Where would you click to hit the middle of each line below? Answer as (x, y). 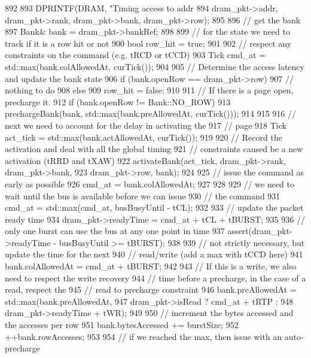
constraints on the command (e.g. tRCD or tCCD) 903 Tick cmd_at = (135, 55)
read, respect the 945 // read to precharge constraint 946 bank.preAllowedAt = (151, 289)
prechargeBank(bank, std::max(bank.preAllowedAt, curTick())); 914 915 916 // (150, 113)
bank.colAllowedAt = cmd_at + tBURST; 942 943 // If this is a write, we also (151, 266)
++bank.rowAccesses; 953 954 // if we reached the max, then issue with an (144, 336)
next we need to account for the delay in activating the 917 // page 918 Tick (146, 125)
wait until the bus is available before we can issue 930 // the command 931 (143, 195)
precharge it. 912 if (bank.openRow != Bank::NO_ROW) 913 (118, 101)
